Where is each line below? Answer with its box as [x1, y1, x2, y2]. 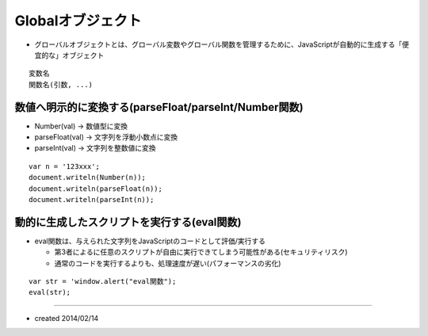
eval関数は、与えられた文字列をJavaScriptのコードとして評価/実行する [34, 236, 266, 246]
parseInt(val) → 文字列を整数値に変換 [34, 143, 156, 153]
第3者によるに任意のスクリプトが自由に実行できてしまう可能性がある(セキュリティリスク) [54, 247, 348, 257]
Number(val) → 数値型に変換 [34, 121, 128, 131]
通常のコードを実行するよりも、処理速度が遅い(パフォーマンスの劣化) [54, 258, 281, 268]
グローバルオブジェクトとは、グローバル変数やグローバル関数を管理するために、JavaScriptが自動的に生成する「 [34, 40, 403, 49]
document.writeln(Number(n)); [29, 173, 147, 182]
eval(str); [29, 288, 71, 297]
